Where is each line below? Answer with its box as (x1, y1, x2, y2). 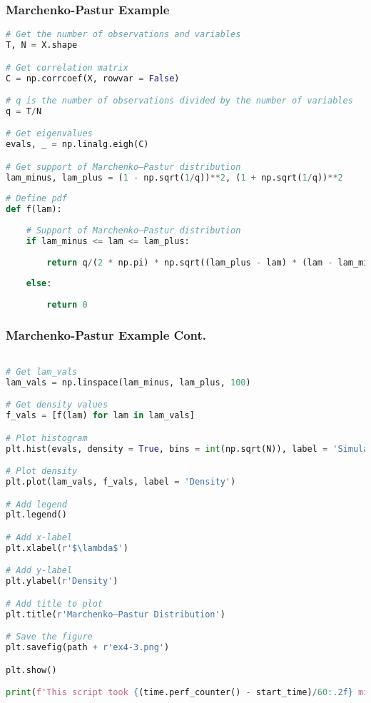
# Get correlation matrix (6, 62, 128, 73)
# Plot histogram (6, 433, 88, 443)
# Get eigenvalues (6, 128, 93, 139)
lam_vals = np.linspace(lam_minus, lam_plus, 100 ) (6, 377, 251, 388)
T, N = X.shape (6, 40, 78, 51)
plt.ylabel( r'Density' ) (6, 576, 118, 587)
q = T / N (6, 106, 42, 116)
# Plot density (6, 466, 78, 477)
